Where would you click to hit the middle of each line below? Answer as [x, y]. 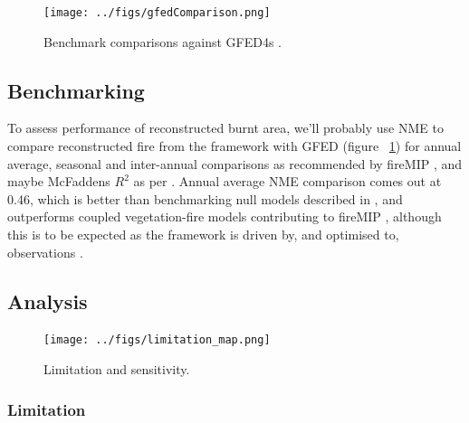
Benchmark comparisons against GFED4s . [163, 41]
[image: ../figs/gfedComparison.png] [157, 13]
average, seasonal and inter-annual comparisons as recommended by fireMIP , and [235, 163]
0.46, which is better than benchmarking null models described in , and [205, 198]
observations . [45, 252]
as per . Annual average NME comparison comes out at [287, 181]
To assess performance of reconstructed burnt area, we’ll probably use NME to [225, 128]
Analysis [48, 301]
